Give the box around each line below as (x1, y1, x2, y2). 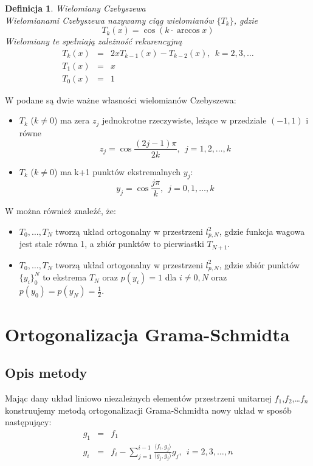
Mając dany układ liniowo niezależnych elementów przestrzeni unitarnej (5, 391, 272, 404)
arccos (177, 26, 200, 35)
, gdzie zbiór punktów (219, 258, 300, 271)
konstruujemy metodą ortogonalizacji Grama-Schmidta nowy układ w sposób (5, 403, 292, 416)
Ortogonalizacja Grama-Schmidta (5, 321, 290, 346)
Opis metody (5, 363, 88, 382)
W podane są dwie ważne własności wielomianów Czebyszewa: (5, 93, 236, 106)
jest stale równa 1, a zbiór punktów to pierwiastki (19, 237, 204, 250)
